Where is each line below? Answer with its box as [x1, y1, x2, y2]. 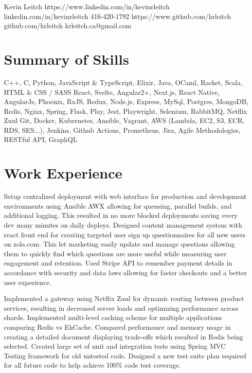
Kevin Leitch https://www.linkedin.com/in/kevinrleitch [4, 1, 170, 11]
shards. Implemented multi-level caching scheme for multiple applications [4, 312, 222, 322]
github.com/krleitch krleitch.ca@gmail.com [4, 20, 131, 31]
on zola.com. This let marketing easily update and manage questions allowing [4, 239, 235, 249]
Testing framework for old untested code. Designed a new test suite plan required [4, 350, 247, 360]
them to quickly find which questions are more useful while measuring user [4, 248, 227, 258]
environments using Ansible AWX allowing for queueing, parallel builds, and [4, 200, 232, 211]
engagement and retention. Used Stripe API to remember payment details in [4, 258, 233, 268]
